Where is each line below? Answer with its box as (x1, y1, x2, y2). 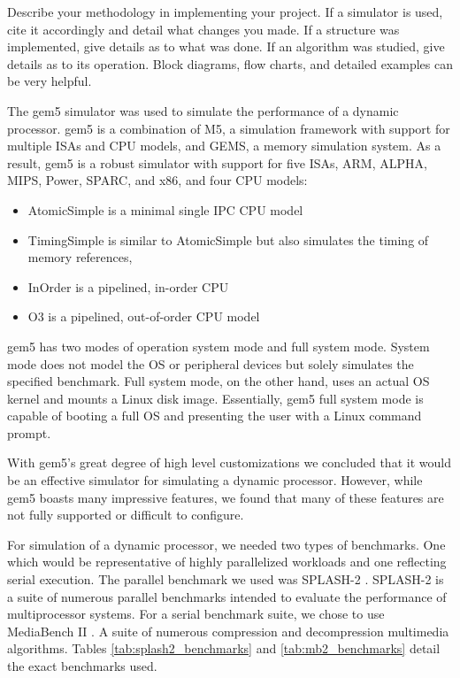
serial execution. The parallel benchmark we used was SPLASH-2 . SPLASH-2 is (7, 570, 444, 589)
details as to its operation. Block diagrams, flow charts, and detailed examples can (7, 54, 453, 73)
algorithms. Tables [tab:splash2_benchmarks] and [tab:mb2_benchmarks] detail (7, 639, 441, 658)
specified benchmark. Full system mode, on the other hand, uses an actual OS (7, 372, 430, 390)
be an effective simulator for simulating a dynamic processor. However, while (7, 471, 423, 489)
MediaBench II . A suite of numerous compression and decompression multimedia (7, 621, 449, 640)
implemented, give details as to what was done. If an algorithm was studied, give (7, 37, 445, 56)
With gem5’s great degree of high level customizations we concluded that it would (7, 453, 451, 472)
